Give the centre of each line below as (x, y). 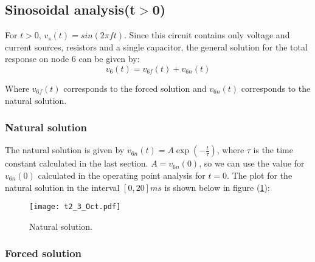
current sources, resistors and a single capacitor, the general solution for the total (156, 47)
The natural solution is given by (65, 150)
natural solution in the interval (62, 187)
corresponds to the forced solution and (135, 88)
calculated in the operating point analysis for (122, 175)
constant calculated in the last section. (77, 163)
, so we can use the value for (252, 163)
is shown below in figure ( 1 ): (217, 187)
